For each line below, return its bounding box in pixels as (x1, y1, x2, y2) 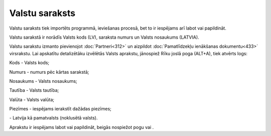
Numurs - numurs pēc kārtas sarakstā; (9, 69, 89, 75)
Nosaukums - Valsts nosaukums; (9, 78, 77, 84)
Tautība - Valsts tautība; (9, 87, 59, 93)
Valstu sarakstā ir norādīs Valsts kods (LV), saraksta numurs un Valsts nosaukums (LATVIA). (9, 34, 199, 40)
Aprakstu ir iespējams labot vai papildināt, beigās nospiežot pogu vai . (9, 124, 154, 130)
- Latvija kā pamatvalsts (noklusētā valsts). (9, 115, 98, 121)
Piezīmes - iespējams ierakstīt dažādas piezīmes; (9, 106, 111, 112)
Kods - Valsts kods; (9, 60, 50, 66)
